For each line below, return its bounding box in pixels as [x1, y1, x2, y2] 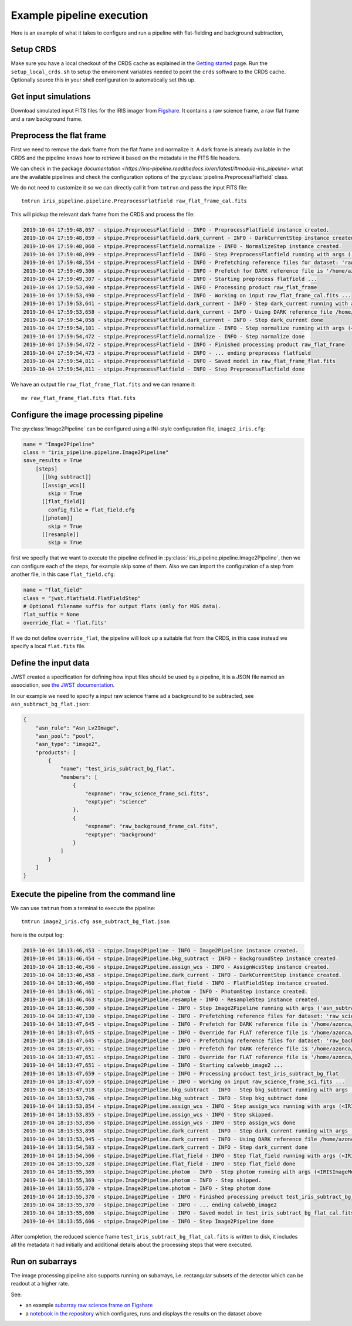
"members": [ [60, 774, 98, 780]
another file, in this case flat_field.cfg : [11, 571, 116, 578]
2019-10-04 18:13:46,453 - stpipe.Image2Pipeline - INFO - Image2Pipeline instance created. [23, 947, 299, 954]
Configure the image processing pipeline [11, 409, 164, 419]
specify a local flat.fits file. [11, 643, 86, 650]
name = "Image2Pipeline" [23, 440, 95, 447]
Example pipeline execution [11, 9, 148, 22]
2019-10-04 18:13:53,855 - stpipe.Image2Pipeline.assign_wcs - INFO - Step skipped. [23, 1111, 274, 1118]
